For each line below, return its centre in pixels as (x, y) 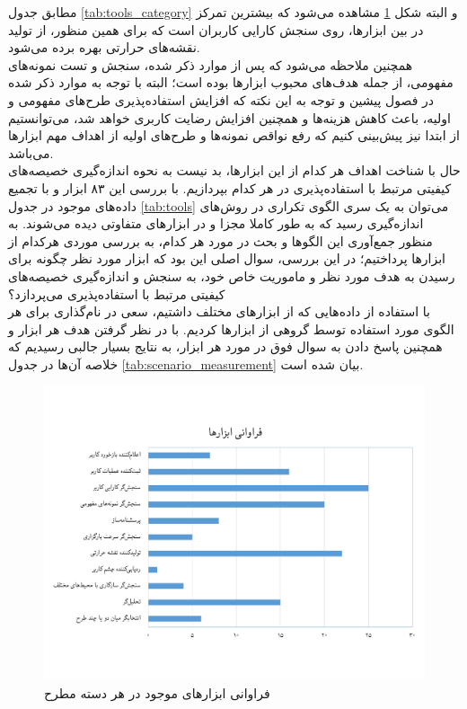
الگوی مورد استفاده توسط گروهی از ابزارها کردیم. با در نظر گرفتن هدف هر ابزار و (231, 328)
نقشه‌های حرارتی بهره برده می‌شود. (104, 47)
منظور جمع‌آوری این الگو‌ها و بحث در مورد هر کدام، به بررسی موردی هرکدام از (220, 240)
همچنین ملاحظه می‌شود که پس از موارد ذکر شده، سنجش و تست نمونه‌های (211, 64)
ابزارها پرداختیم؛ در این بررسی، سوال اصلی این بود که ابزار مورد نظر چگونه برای (227, 258)
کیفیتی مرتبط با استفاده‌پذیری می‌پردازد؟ (117, 293)
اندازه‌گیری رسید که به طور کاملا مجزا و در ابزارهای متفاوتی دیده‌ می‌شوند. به (216, 223)
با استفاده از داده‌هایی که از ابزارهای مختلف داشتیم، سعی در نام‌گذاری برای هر (219, 311)
